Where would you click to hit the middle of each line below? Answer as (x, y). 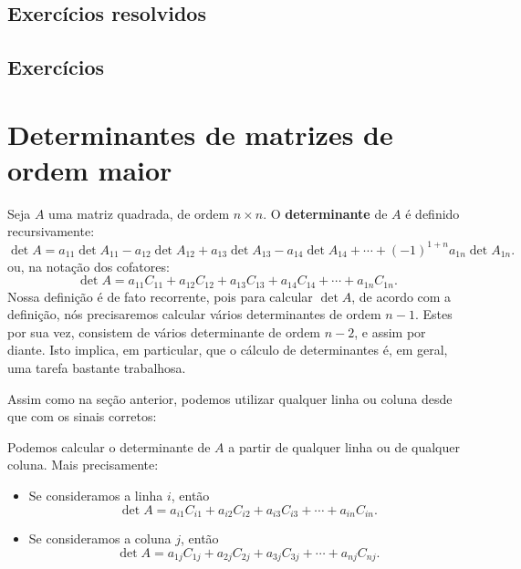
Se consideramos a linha (96, 495)
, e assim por (390, 331)
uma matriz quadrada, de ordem (139, 213)
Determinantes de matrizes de (200, 134)
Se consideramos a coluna (100, 538)
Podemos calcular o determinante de (109, 446)
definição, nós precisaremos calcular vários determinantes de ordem (194, 314)
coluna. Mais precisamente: (83, 465)
